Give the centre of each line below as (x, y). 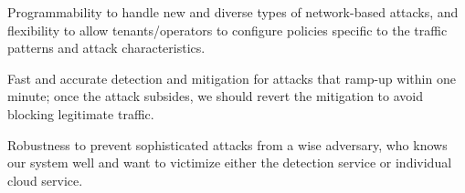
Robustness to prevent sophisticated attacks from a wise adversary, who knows (227, 144)
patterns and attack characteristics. (106, 48)
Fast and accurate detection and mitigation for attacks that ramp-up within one (232, 78)
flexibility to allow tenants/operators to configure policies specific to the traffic (227, 30)
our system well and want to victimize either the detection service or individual (230, 163)
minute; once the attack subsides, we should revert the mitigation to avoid (215, 96)
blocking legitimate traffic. (81, 113)
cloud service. (45, 180)
